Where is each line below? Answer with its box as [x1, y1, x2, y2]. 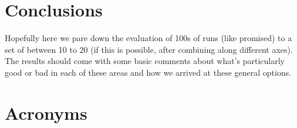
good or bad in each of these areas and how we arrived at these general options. [5, 66, 292, 78]
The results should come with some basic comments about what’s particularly [5, 55, 285, 67]
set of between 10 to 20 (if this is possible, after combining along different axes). [5, 43, 293, 55]
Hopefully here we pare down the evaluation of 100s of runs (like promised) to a [5, 32, 292, 44]
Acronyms [5, 100, 87, 124]
